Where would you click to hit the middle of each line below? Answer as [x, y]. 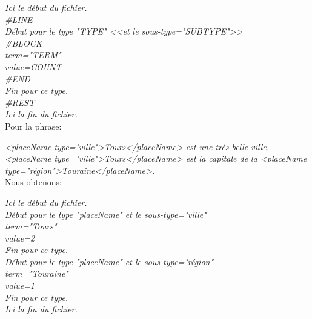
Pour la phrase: [33, 126]
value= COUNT [33, 66]
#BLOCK [24, 43]
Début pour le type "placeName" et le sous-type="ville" [106, 214]
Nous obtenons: [33, 182]
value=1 [20, 285]
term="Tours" [31, 226]
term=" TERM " [33, 55]
